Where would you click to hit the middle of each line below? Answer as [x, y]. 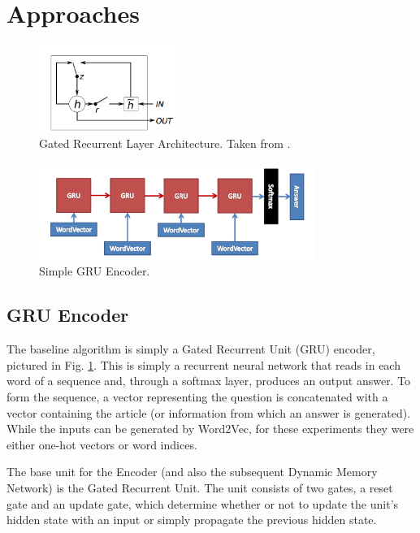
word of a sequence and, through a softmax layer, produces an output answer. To [209, 381]
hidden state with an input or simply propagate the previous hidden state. [192, 520]
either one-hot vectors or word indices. [102, 444]
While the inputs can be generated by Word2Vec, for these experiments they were [210, 429]
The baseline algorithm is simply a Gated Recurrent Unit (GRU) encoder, [191, 349]
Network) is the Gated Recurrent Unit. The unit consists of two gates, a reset [200, 487]
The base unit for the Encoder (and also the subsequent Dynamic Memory [192, 472]
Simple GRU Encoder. [95, 271]
